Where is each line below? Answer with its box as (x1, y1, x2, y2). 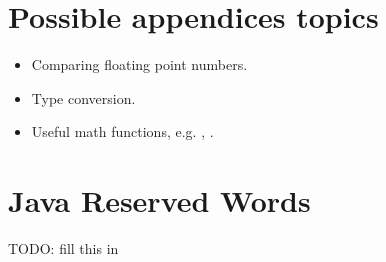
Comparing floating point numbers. (31, 54, 248, 75)
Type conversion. (31, 87, 136, 108)
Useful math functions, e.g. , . (31, 121, 214, 142)
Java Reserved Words (8, 180, 311, 221)
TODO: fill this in (8, 238, 119, 259)
